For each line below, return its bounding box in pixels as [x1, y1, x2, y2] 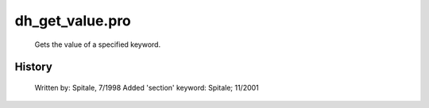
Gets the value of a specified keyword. [34, 40, 161, 49]
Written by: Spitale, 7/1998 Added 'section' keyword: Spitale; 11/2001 [34, 83, 260, 92]
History [14, 60, 53, 74]
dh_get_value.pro [14, 12, 131, 29]
